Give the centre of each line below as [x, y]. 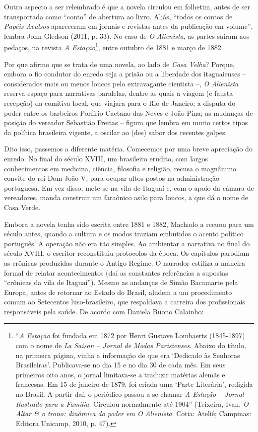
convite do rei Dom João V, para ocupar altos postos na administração [112, 178]
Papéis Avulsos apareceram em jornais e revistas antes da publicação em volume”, [129, 26]
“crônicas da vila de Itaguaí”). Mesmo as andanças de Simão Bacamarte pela [121, 282]
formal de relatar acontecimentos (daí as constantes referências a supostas [116, 272]
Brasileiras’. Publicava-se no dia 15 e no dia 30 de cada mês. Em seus [121, 365]
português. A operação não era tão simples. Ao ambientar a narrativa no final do [127, 243]
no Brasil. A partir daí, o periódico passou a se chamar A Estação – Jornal [130, 394]
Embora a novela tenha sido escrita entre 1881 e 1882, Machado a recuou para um [129, 224]
